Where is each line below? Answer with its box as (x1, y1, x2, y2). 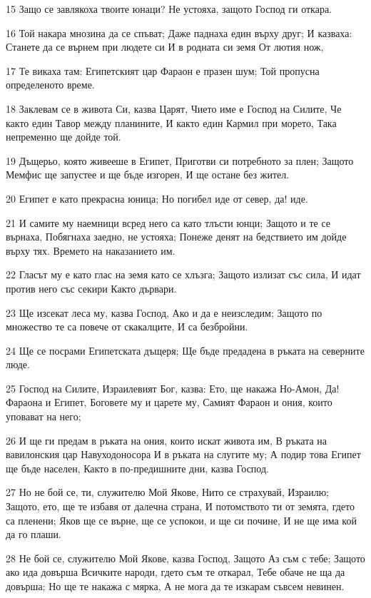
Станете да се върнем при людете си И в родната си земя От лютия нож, (6, 39, 324, 54)
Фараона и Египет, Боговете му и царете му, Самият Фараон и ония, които (6, 395, 332, 410)
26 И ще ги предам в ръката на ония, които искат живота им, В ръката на (6, 432, 327, 447)
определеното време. (6, 77, 95, 92)
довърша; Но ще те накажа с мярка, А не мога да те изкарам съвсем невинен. (6, 579, 345, 593)
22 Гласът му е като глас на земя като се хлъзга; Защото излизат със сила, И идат (6, 267, 361, 282)
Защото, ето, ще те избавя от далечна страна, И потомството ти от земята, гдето (6, 499, 355, 514)
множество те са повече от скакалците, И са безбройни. (6, 319, 248, 334)
